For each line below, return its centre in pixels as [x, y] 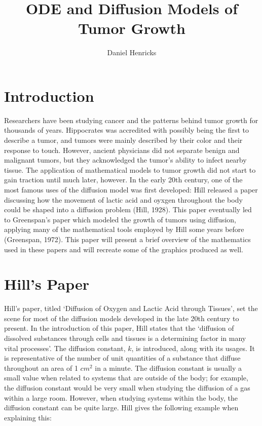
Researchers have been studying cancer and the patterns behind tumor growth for [131, 120]
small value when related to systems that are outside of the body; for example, [126, 378]
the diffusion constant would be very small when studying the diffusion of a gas [127, 388]
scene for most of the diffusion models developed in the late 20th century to [122, 318]
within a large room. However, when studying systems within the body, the [121, 397]
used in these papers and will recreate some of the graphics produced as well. [124, 249]
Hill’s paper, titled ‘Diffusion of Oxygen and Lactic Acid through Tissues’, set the [131, 308]
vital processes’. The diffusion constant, [65, 348]
